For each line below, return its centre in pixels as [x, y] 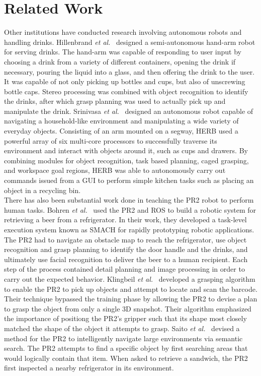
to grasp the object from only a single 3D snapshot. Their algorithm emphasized [128, 308]
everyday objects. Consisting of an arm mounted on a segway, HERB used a [121, 131]
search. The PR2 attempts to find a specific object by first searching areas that [126, 348]
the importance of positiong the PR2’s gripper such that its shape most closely [125, 318]
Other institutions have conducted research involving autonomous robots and [123, 32]
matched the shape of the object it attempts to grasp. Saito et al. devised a [122, 328]
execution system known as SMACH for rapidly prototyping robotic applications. [129, 229]
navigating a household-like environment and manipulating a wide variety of [121, 121]
